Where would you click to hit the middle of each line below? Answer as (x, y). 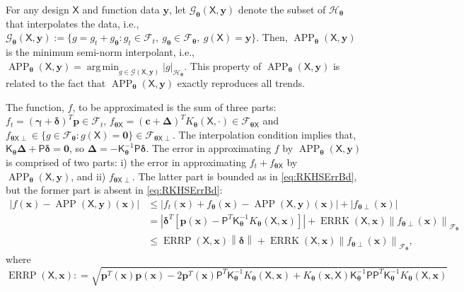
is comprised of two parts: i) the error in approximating (126, 162)
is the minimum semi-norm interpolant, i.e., (100, 52)
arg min (103, 67)
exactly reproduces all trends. (241, 82)
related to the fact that (56, 82)
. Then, (272, 37)
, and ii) (88, 176)
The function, (35, 106)
